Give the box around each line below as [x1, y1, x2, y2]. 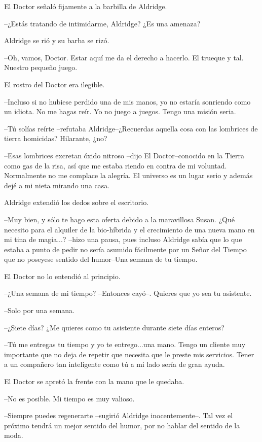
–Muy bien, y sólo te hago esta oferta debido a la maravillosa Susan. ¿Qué [4, 214, 235, 224]
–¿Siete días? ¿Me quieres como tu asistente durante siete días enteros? [4, 322, 224, 332]
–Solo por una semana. [4, 305, 74, 316]
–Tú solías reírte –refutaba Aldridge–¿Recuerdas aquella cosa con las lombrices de [4, 123, 258, 133]
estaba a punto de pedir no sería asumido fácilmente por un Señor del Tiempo [4, 244, 247, 254]
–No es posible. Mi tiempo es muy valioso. [4, 393, 135, 403]
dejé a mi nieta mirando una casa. [4, 180, 110, 190]
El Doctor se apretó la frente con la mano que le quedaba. [4, 376, 184, 387]
